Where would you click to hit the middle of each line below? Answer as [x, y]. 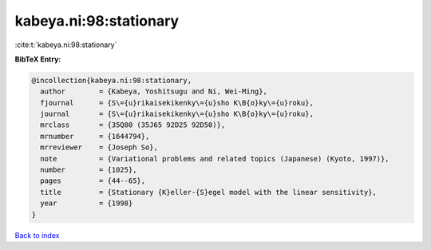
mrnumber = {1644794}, [95, 136]
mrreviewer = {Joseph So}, [99, 147]
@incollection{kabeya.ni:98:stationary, [111, 80]
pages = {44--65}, [93, 181]
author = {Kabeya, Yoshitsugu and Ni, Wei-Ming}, [154, 91]
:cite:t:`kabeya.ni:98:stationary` [66, 45]
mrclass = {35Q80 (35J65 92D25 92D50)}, [133, 125]
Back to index [37, 235]
